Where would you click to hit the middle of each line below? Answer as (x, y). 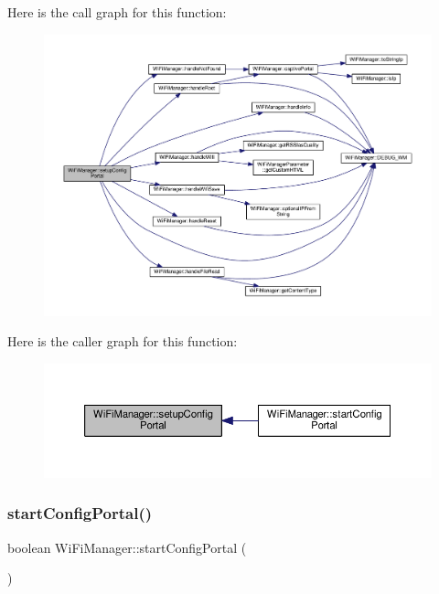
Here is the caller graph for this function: (123, 341)
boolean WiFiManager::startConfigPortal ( (127, 547)
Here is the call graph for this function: (117, 12)
